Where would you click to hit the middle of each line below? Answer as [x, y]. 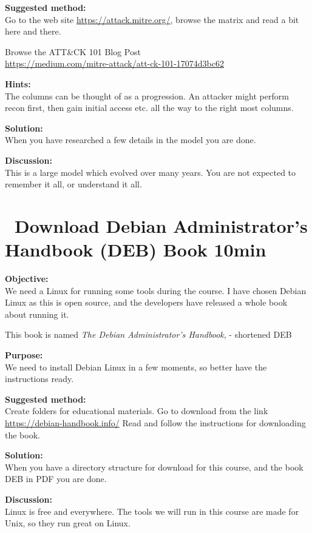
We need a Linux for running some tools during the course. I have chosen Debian [156, 290]
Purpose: [24, 355]
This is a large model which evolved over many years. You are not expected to [151, 172]
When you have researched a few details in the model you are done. [131, 140]
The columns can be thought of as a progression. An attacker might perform [147, 96]
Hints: [18, 83]
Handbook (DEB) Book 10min [136, 250]
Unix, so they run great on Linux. [68, 523]
